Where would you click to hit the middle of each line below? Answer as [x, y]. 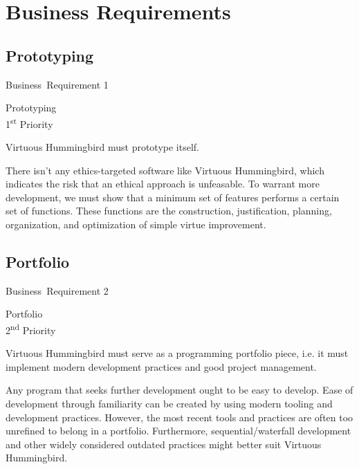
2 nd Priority [31, 329]
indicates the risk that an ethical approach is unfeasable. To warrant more [163, 184]
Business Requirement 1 [57, 84]
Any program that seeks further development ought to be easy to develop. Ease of [179, 390]
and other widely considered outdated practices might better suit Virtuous [164, 444]
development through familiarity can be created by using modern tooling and [169, 403]
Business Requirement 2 [57, 290]
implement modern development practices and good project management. [161, 366]
